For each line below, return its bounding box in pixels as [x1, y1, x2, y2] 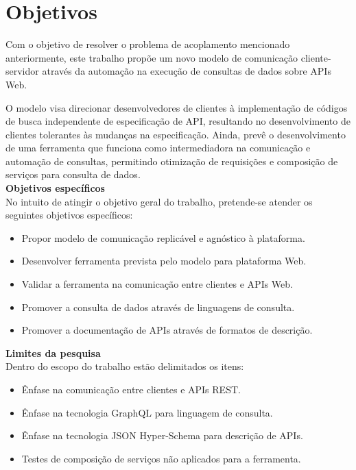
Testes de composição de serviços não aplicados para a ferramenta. [21, 451, 301, 465]
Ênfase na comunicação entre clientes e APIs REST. [21, 382, 241, 396]
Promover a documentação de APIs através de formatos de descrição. [21, 323, 313, 337]
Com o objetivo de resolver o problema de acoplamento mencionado [5, 37, 290, 51]
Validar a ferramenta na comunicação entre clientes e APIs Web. [21, 277, 293, 291]
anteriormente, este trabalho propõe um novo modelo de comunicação [5, 50, 298, 64]
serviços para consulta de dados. [5, 167, 141, 182]
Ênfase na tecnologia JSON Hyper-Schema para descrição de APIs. [21, 428, 303, 443]
